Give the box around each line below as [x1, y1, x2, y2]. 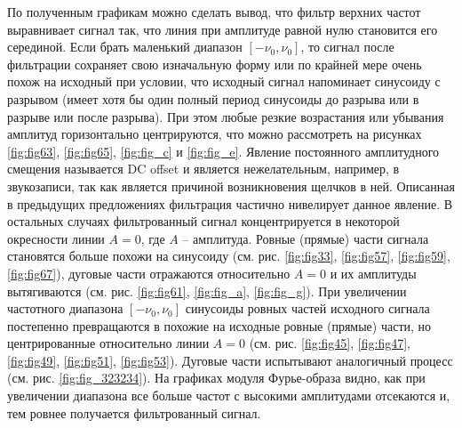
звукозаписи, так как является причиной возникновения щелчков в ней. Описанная [7, 176, 455, 195]
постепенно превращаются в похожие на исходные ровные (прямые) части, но [7, 316, 432, 335]
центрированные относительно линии [7, 334, 210, 352]
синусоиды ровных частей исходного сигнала [185, 299, 430, 318]
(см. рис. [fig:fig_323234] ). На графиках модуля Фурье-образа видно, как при [7, 368, 426, 387]
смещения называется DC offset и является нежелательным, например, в [7, 159, 400, 178]
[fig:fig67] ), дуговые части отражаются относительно [7, 263, 291, 282]
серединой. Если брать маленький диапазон [7, 37, 243, 56]
